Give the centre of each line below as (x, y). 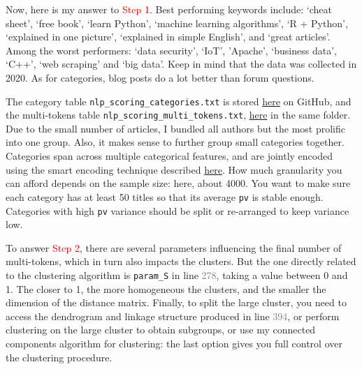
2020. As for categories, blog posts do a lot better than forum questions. (160, 77)
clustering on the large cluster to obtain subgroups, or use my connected (161, 330)
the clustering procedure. (59, 357)
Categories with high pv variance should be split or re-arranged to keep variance (178, 210)
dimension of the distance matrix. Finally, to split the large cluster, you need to (176, 302)
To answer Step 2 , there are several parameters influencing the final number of (174, 247)
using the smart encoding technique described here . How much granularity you (174, 169)
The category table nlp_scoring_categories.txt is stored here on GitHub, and (179, 101)
